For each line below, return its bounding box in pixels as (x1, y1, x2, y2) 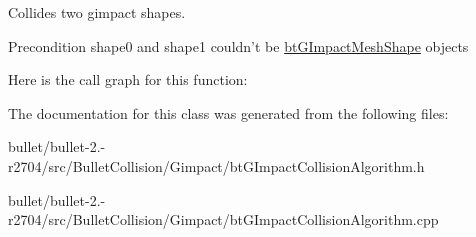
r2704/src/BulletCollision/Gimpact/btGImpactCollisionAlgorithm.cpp (8, 209, 439, 230)
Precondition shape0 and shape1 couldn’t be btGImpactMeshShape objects (8, 35, 469, 56)
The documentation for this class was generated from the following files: (8, 102, 449, 123)
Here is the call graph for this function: (8, 69, 248, 90)
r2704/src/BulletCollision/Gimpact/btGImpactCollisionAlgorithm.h (8, 155, 425, 176)
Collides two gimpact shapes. (8, 2, 186, 22)
